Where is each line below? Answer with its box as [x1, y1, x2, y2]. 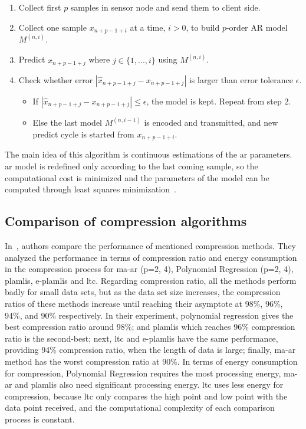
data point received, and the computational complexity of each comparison [5, 401, 275, 414]
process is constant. [5, 412, 75, 425]
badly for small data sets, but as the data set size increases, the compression [5, 286, 281, 298]
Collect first [18, 1, 61, 13]
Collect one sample [18, 21, 87, 33]
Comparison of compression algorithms [5, 212, 247, 230]
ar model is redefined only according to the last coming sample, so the [5, 160, 258, 172]
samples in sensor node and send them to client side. [70, 1, 261, 13]
